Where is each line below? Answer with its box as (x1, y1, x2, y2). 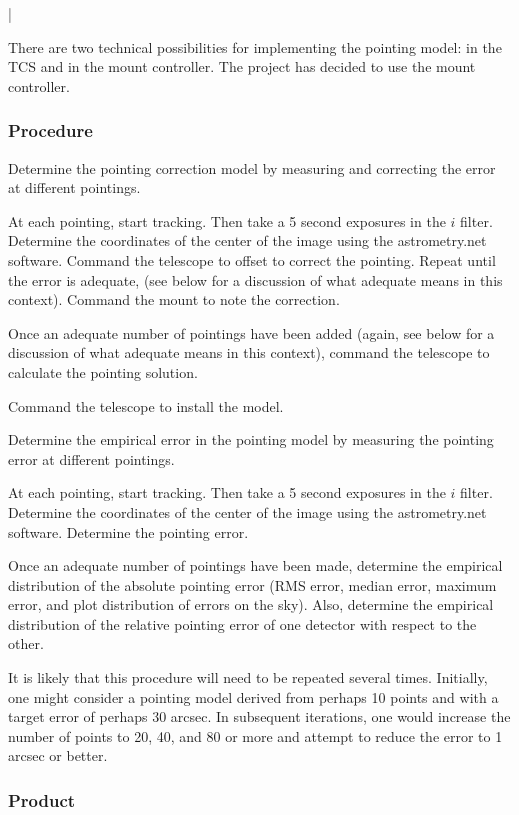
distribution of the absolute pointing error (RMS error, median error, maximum (8, 574, 497, 595)
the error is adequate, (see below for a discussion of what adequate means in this (8, 269, 503, 290)
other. (8, 633, 44, 654)
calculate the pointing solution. (8, 361, 198, 382)
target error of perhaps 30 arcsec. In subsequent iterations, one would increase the (8, 706, 511, 727)
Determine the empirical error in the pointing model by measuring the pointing (8, 429, 494, 450)
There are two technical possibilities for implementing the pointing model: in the (8, 36, 502, 57)
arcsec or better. (8, 745, 108, 766)
